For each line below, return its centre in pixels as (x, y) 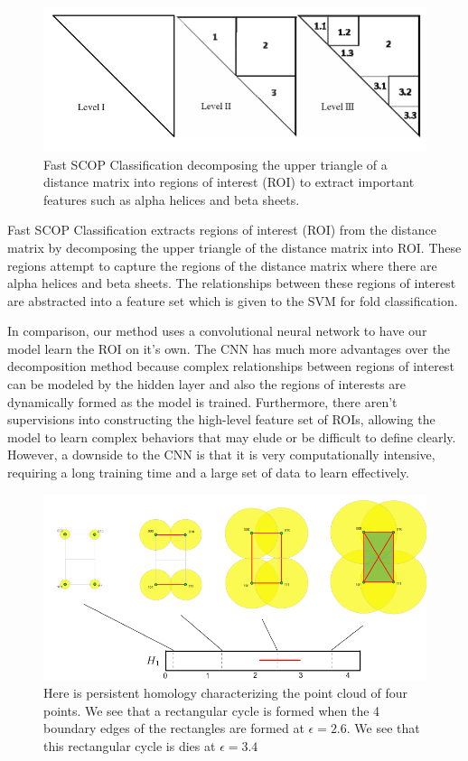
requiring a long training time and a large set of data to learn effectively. (208, 473)
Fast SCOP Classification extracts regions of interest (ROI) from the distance (222, 230)
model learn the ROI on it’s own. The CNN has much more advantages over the (229, 348)
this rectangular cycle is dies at (130, 745)
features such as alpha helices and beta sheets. (172, 199)
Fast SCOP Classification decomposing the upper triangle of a (215, 164)
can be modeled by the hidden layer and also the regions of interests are (207, 384)
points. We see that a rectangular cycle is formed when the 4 (212, 710)
